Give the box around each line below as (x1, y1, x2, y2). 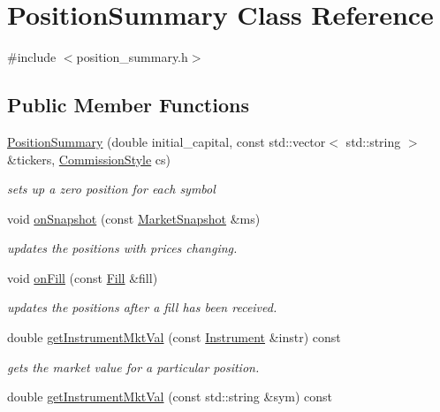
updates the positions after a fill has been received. (7, 298, 277, 317)
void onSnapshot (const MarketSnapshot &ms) (7, 209, 261, 227)
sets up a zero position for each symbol (7, 179, 216, 198)
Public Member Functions (7, 91, 249, 118)
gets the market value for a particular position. (7, 357, 260, 376)
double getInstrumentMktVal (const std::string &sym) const (7, 387, 333, 406)
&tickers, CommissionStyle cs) (7, 149, 171, 168)
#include (7, 48, 57, 66)
